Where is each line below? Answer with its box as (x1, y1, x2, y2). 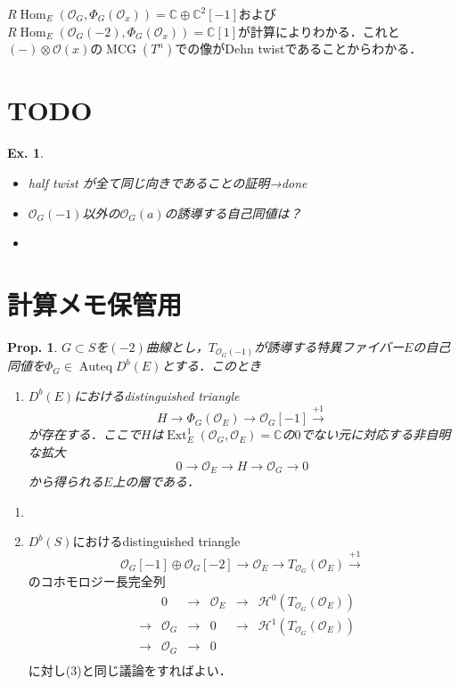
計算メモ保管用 (7, 285, 183, 322)
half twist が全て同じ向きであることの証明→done (28, 173, 307, 192)
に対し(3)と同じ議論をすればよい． (28, 660, 232, 679)
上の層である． (112, 471, 201, 490)
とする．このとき (161, 356, 261, 375)
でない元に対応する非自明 (300, 425, 451, 444)
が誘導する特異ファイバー (254, 337, 404, 355)
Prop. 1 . (7, 337, 58, 355)
